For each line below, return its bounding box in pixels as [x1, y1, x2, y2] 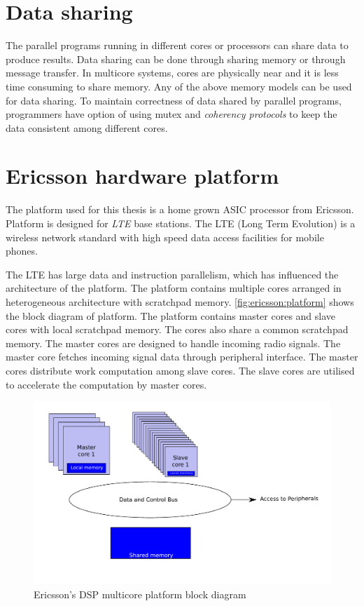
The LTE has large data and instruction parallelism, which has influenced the [6, 267, 339, 281]
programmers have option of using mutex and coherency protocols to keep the [6, 107, 337, 121]
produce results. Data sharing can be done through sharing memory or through [6, 51, 346, 66]
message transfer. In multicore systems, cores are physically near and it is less [6, 65, 339, 80]
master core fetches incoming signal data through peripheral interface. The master [6, 349, 358, 364]
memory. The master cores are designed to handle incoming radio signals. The [6, 335, 341, 350]
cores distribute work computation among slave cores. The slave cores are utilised [6, 363, 355, 377]
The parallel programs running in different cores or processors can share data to [6, 38, 349, 53]
